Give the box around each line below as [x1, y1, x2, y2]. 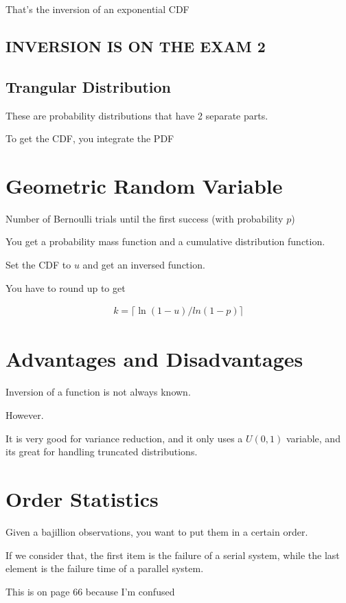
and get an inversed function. [82, 258, 205, 272]
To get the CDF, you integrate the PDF [5, 131, 174, 146]
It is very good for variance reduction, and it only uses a [5, 431, 243, 445]
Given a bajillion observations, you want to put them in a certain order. [5, 524, 308, 538]
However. [5, 408, 44, 422]
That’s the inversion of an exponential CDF [5, 2, 189, 16]
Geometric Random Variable [5, 171, 283, 199]
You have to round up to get [5, 280, 126, 295]
